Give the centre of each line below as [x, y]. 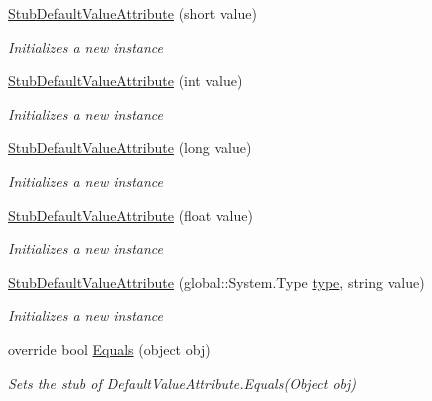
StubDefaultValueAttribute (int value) [125, 80]
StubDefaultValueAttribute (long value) [130, 147]
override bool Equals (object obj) [109, 348]
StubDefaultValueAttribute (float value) [130, 214]
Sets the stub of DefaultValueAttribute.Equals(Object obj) [182, 382]
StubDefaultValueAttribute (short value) [132, 13]
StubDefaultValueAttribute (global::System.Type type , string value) [216, 281]
